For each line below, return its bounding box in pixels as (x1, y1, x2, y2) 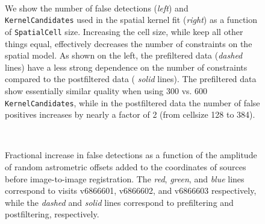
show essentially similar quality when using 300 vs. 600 (5, 84, 208, 97)
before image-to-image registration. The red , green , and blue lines (5, 172, 245, 185)
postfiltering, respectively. (5, 208, 99, 220)
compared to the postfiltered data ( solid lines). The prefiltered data (5, 72, 257, 85)
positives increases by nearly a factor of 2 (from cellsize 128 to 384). (5, 108, 255, 121)
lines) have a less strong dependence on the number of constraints (5, 60, 248, 73)
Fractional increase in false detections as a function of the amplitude (5, 149, 257, 161)
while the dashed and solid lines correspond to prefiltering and (5, 196, 234, 208)
